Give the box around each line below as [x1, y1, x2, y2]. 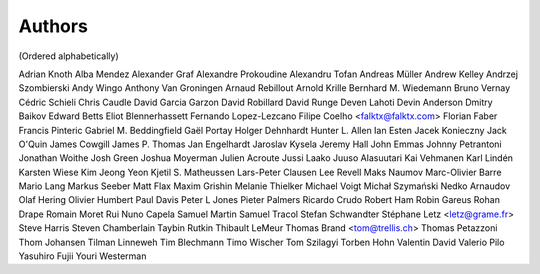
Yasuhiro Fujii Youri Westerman [18, 250, 147, 262]
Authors [18, 15, 89, 37]
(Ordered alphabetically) [18, 50, 119, 62]
